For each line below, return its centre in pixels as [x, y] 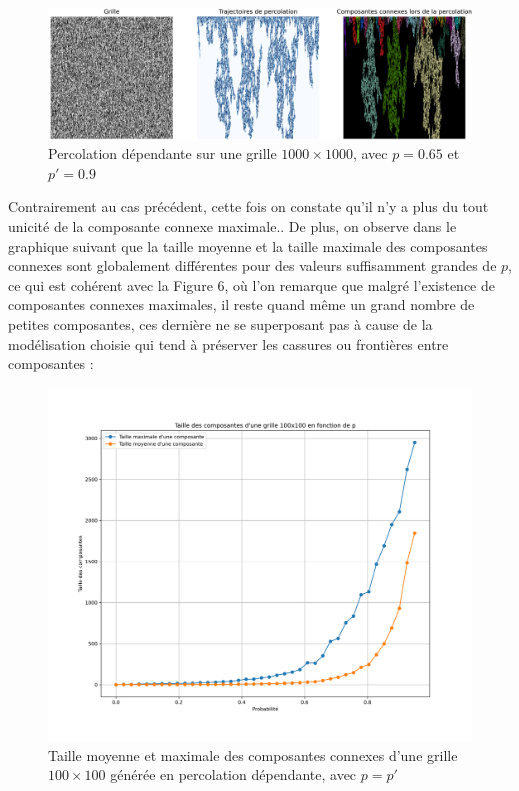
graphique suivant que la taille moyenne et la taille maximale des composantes [248, 245]
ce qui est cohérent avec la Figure [110, 284]
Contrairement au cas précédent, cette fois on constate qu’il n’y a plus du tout [248, 206]
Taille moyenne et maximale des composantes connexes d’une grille [253, 754]
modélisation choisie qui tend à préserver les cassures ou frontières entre [228, 343]
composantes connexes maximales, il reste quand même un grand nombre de [241, 304]
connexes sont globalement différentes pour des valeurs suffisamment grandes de [252, 265]
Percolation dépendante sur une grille [162, 153]
